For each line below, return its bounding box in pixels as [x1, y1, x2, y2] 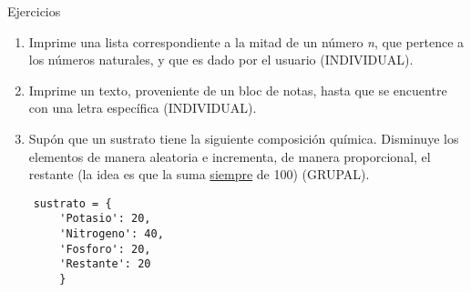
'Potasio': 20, [59, 212, 151, 226]
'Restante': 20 [59, 257, 151, 271]
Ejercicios [7, 2, 61, 20]
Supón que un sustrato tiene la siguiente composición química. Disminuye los [28, 128, 459, 147]
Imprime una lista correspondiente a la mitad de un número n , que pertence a [28, 32, 465, 51]
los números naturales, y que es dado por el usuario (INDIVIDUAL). [28, 50, 414, 69]
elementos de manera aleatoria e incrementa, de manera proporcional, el [28, 146, 431, 166]
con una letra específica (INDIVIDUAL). [28, 98, 257, 117]
